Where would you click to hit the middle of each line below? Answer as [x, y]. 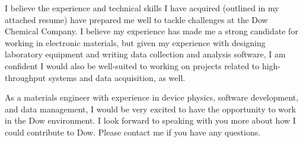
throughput [25, 77]
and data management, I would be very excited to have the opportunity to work [150, 109]
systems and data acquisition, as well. [117, 77]
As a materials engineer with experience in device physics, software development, [152, 97]
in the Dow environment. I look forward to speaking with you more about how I [150, 120]
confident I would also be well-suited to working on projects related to [132, 65]
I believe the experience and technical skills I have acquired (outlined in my [142, 8]
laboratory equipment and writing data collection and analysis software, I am [145, 54]
